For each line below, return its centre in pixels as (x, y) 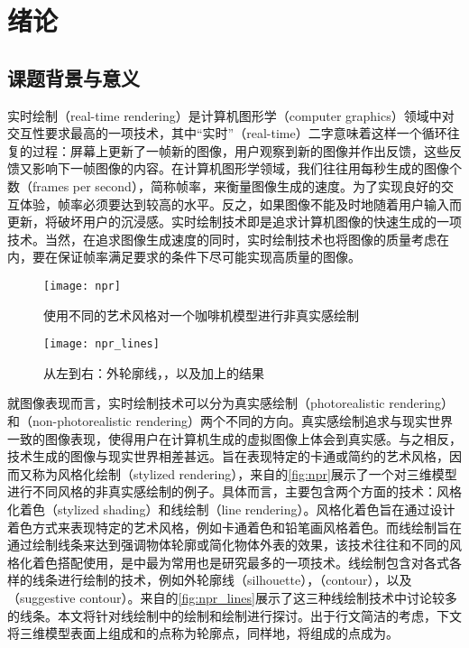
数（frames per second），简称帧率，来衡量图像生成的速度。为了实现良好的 (224, 185)
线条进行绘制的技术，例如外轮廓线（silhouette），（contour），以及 (222, 580)
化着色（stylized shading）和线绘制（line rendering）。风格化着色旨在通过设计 (231, 509)
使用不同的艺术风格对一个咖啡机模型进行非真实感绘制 (201, 315)
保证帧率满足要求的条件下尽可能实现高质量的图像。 (209, 257)
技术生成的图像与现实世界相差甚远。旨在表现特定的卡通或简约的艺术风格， (228, 456)
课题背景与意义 (74, 77)
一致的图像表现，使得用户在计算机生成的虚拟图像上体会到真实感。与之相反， (234, 438)
